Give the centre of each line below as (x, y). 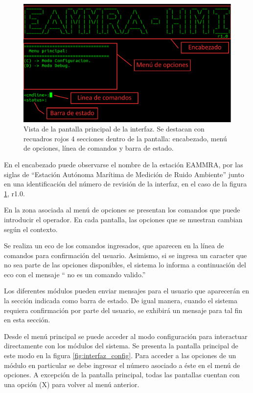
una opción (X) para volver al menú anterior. (72, 384)
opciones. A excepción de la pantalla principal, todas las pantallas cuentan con (122, 375)
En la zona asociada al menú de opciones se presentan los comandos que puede (122, 210)
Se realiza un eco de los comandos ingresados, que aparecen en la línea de (114, 246)
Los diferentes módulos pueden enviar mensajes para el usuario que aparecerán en (126, 291)
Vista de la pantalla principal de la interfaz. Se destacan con (114, 129)
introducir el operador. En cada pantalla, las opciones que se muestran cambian (123, 219)
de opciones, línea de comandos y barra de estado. (99, 148)
